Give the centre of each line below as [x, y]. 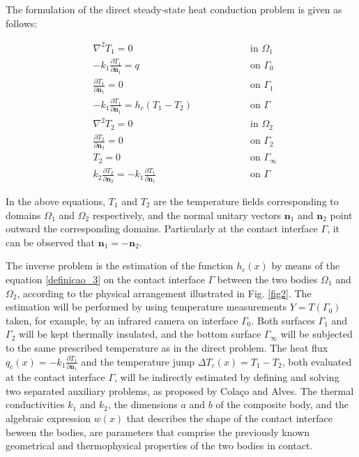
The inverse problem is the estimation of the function [120, 265]
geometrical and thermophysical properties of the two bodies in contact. [159, 445]
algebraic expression [48, 418]
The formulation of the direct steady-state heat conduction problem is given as [174, 9]
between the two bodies [267, 279]
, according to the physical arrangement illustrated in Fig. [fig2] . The [164, 293]
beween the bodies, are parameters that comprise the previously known [158, 432]
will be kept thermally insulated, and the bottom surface [140, 334]
